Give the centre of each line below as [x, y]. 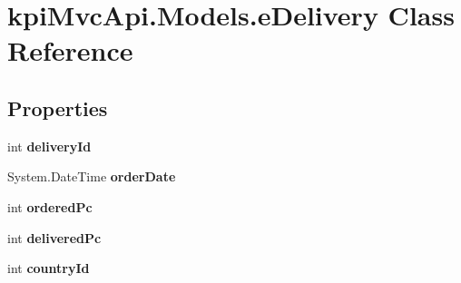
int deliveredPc [54, 237]
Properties [58, 107]
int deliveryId [49, 146]
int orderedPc [50, 206]
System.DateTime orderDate [92, 176]
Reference [70, 50]
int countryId [49, 268]
